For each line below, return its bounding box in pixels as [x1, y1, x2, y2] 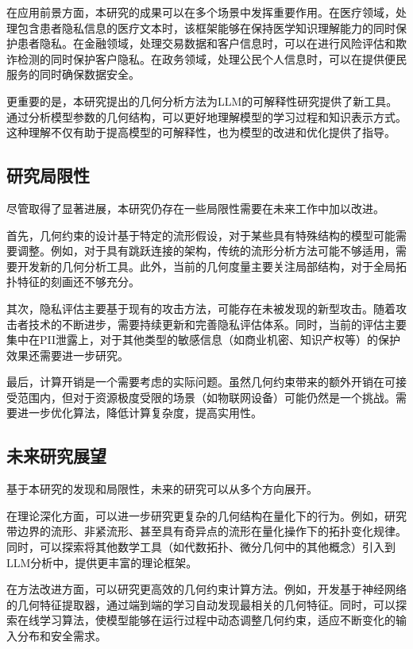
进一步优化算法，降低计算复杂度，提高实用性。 [17, 404, 262, 421]
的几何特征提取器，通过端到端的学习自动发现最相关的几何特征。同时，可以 [6, 596, 396, 612]
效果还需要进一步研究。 [6, 346, 129, 363]
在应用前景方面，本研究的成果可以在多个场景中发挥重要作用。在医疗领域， [6, 4, 396, 20]
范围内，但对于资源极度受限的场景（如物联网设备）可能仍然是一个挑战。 [17, 388, 396, 405]
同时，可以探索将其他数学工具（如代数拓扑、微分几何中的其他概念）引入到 [6, 539, 396, 555]
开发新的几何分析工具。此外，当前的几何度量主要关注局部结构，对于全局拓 [17, 257, 407, 274]
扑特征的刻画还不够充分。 [6, 273, 140, 290]
